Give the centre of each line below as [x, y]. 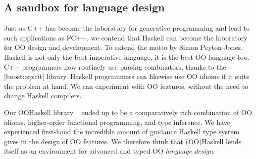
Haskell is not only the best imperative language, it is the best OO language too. [127, 57]
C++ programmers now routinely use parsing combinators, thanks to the [115, 66]
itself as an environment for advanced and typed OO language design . [109, 151]
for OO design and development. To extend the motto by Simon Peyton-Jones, [124, 47]
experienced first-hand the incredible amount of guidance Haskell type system [122, 132]
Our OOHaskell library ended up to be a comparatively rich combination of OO [128, 112]
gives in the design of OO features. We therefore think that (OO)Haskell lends [123, 141]
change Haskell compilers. [43, 96]
